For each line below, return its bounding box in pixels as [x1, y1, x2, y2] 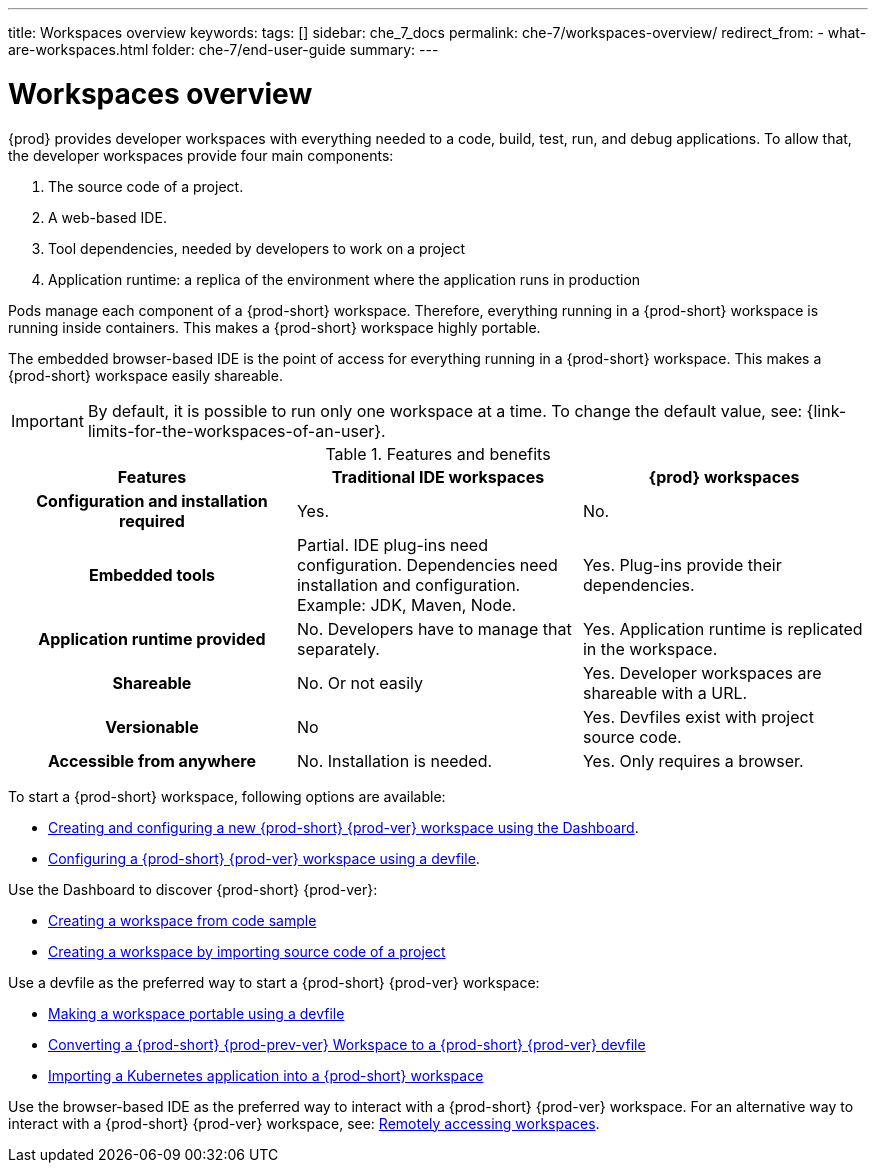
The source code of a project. [48, 177, 244, 195]
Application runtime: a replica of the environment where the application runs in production [48, 270, 641, 288]
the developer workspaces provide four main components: [8, 146, 394, 164]
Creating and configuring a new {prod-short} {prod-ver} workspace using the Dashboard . [48, 818, 639, 836]
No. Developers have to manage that [296, 618, 572, 639]
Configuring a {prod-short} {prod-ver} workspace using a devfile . [48, 849, 480, 867]
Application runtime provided [38, 628, 266, 649]
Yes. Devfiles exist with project [582, 706, 814, 727]
